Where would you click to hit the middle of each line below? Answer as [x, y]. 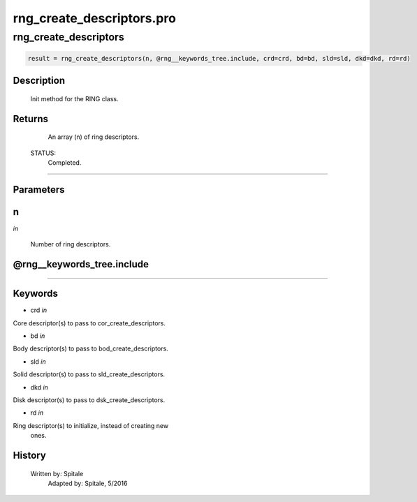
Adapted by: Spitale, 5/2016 [88, 483]
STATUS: [43, 153]
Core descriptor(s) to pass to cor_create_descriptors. [89, 323]
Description [39, 81]
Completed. [65, 162]
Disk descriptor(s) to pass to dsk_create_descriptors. [89, 400]
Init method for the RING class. [74, 98]
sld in [38, 361]
